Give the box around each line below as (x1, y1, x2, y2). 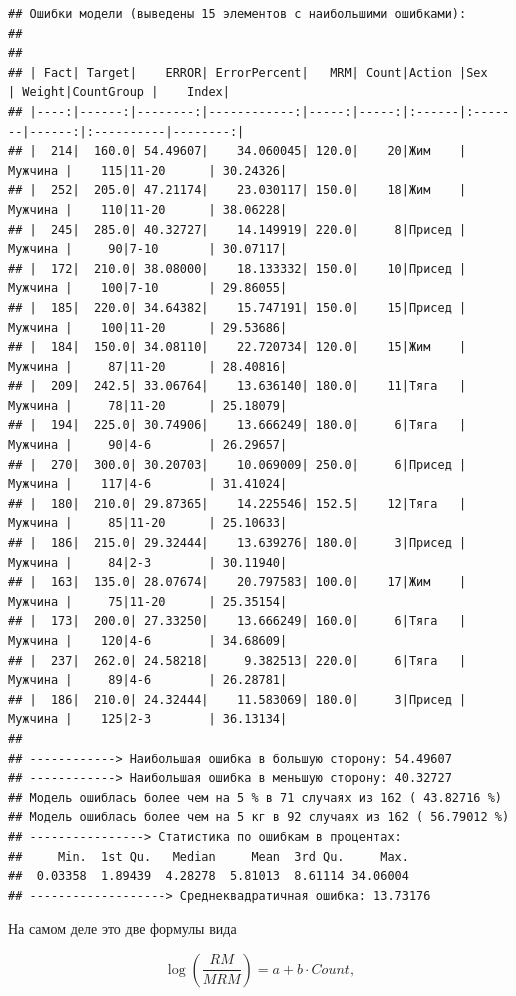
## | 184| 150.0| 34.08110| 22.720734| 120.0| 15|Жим (8, 340, 431, 355)
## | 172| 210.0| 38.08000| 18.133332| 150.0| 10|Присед (8, 261, 452, 276)
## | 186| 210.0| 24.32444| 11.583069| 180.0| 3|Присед (8, 692, 452, 707)
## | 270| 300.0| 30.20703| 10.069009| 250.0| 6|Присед (8, 457, 452, 472)
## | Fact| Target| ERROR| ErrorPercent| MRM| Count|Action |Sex (8, 65, 488, 80)
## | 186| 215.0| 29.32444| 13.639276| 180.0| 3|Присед (8, 536, 452, 551)
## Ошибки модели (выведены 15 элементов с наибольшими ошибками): (8, 7, 467, 21)
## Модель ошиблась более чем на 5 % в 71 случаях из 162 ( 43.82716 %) (8, 790, 502, 805)
